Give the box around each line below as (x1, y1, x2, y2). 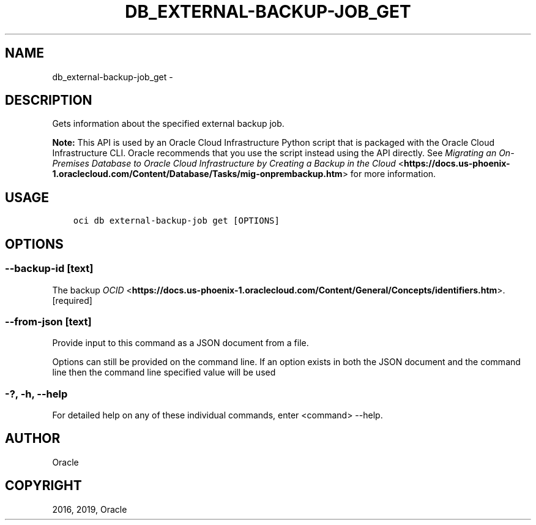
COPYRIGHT (5, 478, 82, 494)
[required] (52, 295, 92, 306)
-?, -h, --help (5, 387, 68, 400)
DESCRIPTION (5, 93, 92, 108)
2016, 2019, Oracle (52, 504, 127, 515)
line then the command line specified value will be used (52, 367, 276, 378)
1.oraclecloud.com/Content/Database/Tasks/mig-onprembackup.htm (52, 168, 343, 179)
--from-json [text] (5, 315, 92, 328)
